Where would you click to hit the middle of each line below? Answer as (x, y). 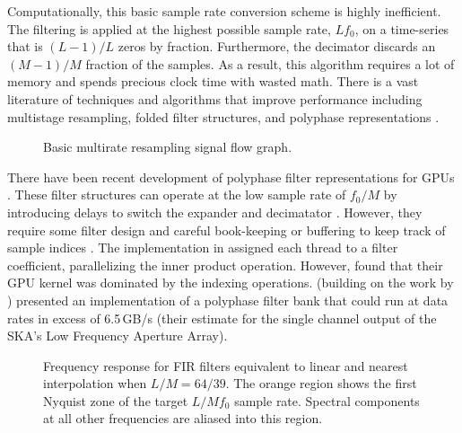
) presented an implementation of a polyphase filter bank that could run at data (228, 300)
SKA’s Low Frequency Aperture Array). (118, 336)
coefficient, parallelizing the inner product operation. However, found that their (225, 265)
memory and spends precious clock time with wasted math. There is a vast (213, 81)
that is (25, 46)
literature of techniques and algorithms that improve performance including (215, 98)
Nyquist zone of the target (116, 400)
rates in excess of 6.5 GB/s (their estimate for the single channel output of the (222, 318)
